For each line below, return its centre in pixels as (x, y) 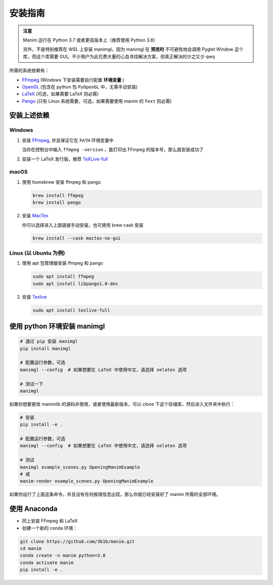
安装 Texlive (34, 297)
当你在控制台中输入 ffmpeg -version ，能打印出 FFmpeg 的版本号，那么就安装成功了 (113, 150)
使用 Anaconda (33, 509)
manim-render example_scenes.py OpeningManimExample (87, 481)
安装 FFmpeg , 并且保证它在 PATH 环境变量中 (68, 140)
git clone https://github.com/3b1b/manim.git (77, 541)
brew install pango (57, 203)
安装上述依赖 (29, 116)
